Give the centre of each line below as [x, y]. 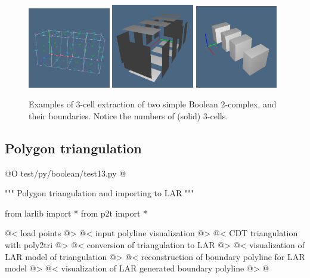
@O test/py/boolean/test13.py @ [66, 173]
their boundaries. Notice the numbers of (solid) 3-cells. [128, 115]
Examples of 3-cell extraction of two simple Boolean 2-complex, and [153, 104]
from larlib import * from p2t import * [76, 213]
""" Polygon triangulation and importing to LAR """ [100, 193]
